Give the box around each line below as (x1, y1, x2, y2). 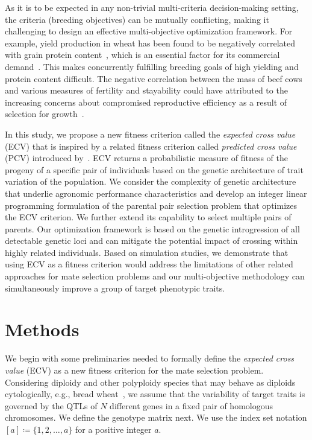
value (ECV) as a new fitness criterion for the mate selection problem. (5, 363, 264, 376)
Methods (5, 317, 80, 342)
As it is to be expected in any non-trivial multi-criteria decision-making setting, (5, 1, 299, 13)
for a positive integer (75, 422, 152, 435)
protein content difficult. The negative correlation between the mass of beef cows (5, 72, 302, 84)
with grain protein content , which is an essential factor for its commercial (5, 48, 280, 61)
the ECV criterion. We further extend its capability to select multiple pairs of (5, 211, 292, 223)
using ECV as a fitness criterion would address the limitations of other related (5, 258, 293, 270)
